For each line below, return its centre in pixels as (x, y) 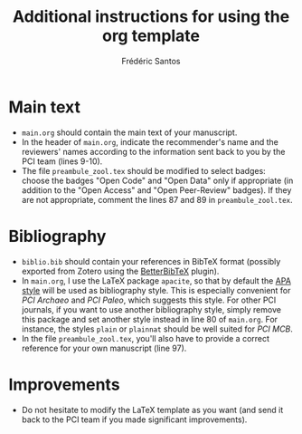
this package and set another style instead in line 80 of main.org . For (149, 319)
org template (151, 36)
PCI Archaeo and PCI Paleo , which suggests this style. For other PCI (149, 300)
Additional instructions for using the (151, 17)
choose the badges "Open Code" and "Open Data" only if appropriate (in (157, 180)
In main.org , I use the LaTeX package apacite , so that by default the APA (156, 280)
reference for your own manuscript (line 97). (104, 348)
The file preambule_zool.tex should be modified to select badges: (143, 170)
